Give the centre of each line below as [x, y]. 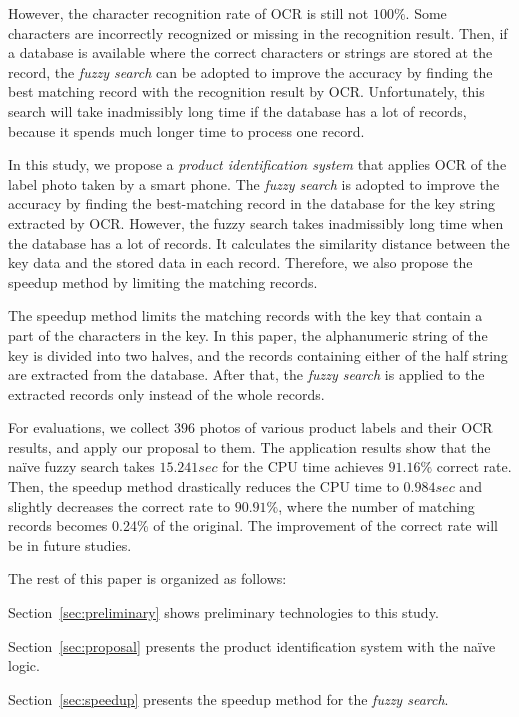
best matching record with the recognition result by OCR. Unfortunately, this [246, 91]
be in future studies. [70, 544]
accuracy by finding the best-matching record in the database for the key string [251, 203]
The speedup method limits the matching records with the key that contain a [245, 315]
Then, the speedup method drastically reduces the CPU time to [203, 486]
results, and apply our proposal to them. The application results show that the [249, 446]
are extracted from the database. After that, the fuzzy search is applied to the [246, 374]
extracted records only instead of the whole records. [166, 393]
